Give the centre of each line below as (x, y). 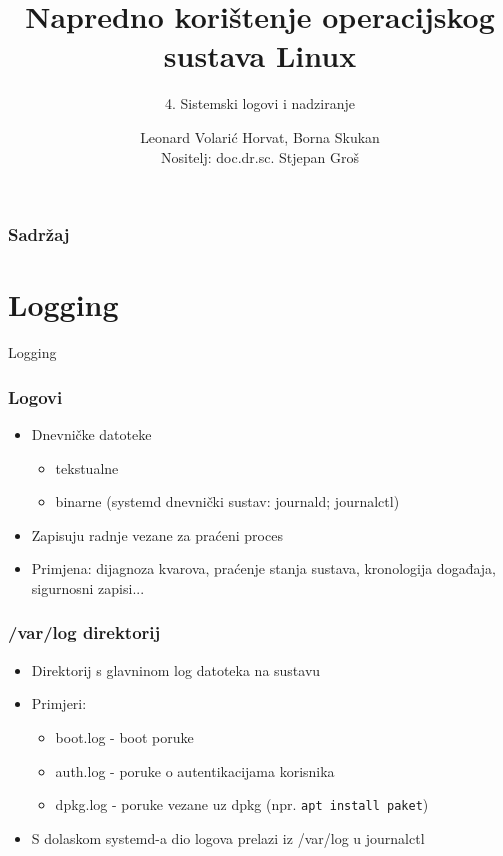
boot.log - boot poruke (124, 736)
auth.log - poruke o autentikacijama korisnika (195, 770)
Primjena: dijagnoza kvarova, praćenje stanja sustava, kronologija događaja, (263, 568)
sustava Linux (260, 55)
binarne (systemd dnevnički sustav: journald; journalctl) (227, 501)
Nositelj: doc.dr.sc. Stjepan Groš (260, 156)
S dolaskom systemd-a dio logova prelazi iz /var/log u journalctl (228, 837)
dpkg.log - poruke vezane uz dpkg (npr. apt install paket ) (242, 804)
